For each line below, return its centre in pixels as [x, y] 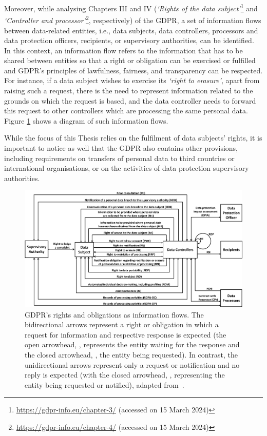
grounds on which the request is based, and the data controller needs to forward [130, 100]
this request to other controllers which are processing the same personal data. [126, 111]
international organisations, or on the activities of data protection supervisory [127, 168]
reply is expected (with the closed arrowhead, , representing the [125, 375]
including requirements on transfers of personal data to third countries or [119, 158]
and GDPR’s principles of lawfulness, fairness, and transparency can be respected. [133, 70]
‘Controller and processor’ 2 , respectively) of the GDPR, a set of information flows [133, 19]
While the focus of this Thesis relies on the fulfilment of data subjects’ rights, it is [133, 138]
